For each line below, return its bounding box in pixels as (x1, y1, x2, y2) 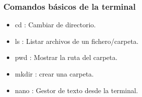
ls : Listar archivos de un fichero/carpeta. (15, 36, 139, 46)
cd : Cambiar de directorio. (15, 19, 96, 30)
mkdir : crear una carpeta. (15, 69, 94, 78)
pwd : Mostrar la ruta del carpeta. (15, 52, 118, 62)
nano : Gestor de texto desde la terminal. (15, 85, 138, 95)
